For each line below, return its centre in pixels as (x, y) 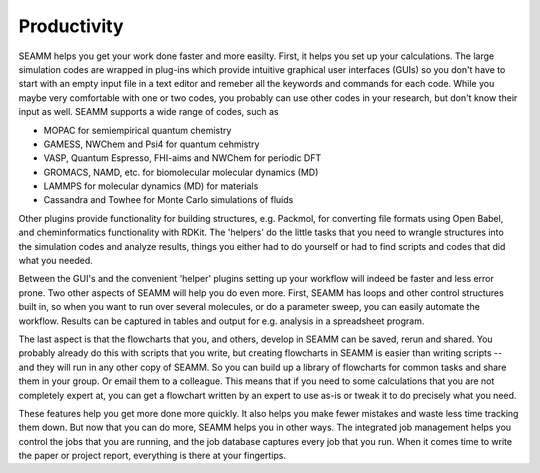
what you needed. (56, 261)
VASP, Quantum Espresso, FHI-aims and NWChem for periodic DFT (182, 158)
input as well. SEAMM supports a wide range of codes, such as (148, 112)
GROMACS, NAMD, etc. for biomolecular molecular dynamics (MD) (181, 172)
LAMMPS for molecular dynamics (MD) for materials (151, 186)
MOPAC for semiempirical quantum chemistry (137, 130)
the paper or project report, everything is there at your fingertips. (152, 456)
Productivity (71, 26)
